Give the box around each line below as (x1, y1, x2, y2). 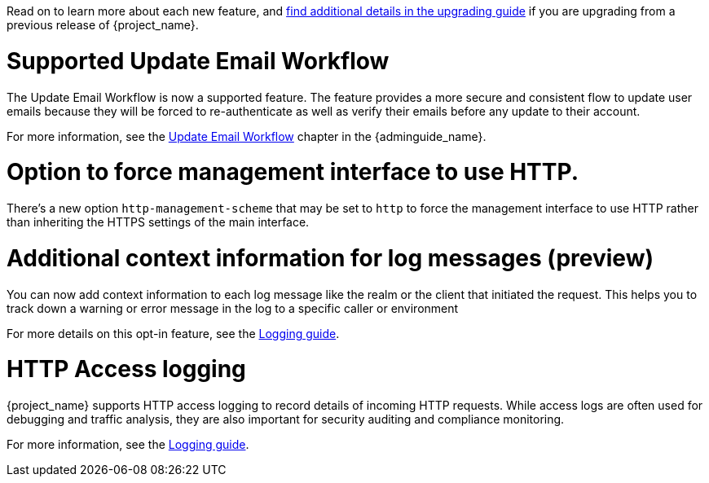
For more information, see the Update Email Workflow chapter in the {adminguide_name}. (7, 129, 487, 143)
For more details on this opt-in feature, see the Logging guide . (7, 326, 340, 340)
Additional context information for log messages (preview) (7, 244, 654, 272)
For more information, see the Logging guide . (7, 437, 249, 451)
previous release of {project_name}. (7, 18, 199, 32)
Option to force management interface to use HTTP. (7, 158, 579, 187)
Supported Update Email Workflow (7, 46, 390, 75)
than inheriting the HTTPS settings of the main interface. (7, 215, 310, 229)
